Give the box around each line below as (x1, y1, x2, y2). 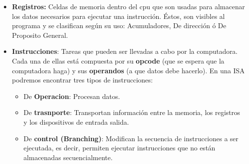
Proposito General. (12, 30, 68, 40)
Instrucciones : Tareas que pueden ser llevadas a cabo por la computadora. (12, 46, 238, 56)
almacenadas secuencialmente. (23, 152, 113, 162)
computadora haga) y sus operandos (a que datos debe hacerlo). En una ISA (12, 65, 245, 75)
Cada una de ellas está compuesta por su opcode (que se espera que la (12, 55, 225, 66)
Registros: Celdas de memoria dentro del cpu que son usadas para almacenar (12, 1, 245, 11)
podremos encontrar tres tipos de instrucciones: (12, 75, 153, 85)
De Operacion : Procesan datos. (23, 91, 120, 101)
